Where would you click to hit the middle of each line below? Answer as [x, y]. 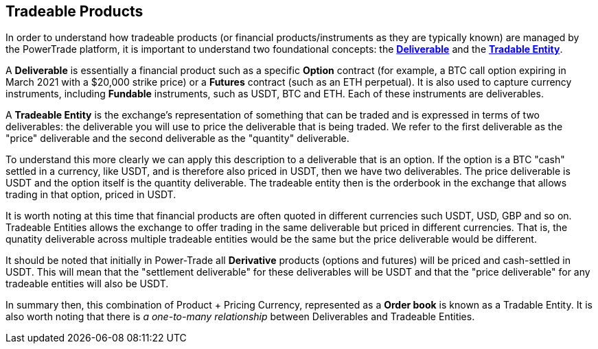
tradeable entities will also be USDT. [87, 284]
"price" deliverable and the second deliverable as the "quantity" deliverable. [177, 139]
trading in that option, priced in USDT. [91, 195]
